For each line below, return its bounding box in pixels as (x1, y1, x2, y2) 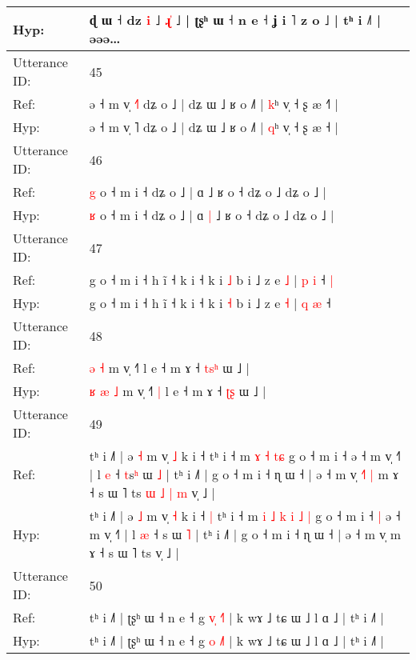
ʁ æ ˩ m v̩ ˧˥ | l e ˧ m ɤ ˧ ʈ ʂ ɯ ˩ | (89, 382, 266, 400)
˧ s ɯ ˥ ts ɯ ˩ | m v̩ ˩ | (89, 483, 215, 502)
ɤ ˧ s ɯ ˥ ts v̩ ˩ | (89, 543, 179, 562)
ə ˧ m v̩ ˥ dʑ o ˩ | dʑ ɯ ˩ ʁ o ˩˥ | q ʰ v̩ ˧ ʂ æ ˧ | (89, 118, 338, 136)
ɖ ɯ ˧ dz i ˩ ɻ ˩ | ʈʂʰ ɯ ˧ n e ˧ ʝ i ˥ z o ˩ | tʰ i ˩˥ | (89, 10, 382, 29)
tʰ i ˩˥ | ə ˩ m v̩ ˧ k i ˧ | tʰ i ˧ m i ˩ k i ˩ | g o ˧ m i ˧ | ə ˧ (89, 506, 401, 525)
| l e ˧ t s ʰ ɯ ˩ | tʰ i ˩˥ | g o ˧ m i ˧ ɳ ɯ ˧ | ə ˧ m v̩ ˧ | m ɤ (89, 465, 399, 483)
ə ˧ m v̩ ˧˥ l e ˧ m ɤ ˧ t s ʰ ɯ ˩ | (89, 358, 250, 377)
